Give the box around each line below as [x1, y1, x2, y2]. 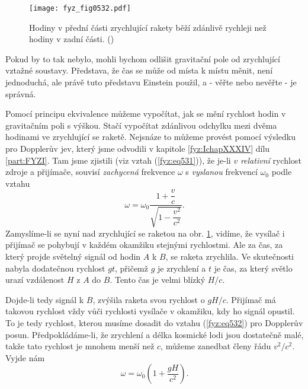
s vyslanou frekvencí [185, 165, 258, 178]
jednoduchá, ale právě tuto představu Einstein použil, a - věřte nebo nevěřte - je [5, 76, 297, 88]
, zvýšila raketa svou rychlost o [92, 293, 205, 305]
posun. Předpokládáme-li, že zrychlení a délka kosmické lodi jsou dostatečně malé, [5, 328, 304, 340]
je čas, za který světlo [214, 262, 293, 274]
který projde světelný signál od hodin [5, 250, 141, 263]
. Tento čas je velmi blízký [110, 273, 206, 286]
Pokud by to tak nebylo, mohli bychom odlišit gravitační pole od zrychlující [5, 52, 280, 65]
